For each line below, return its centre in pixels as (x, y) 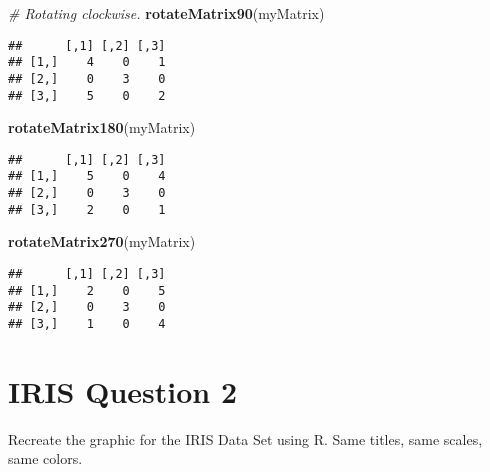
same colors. (45, 458)
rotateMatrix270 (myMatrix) (102, 241)
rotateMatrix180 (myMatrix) (102, 127)
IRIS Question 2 (123, 390)
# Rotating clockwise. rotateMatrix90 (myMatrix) (166, 13)
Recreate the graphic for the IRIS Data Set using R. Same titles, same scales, (245, 438)
